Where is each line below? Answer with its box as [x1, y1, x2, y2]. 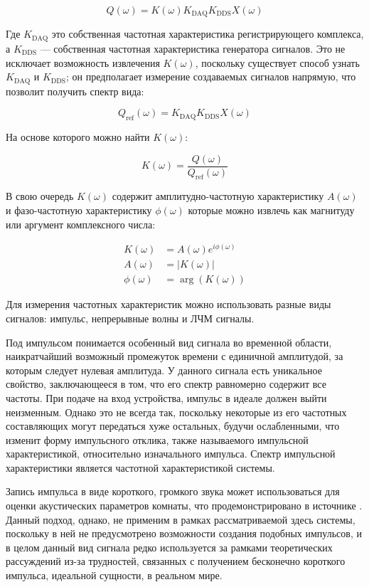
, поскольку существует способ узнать [195, 55, 360, 70]
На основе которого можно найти [6, 129, 150, 144]
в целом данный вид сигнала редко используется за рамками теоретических [6, 539, 333, 554]
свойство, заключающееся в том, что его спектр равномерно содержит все [6, 376, 326, 391]
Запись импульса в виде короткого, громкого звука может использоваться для [6, 484, 340, 499]
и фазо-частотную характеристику [6, 202, 152, 217]
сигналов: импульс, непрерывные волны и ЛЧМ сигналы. [6, 310, 255, 325]
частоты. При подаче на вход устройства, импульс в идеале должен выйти [6, 390, 327, 405]
